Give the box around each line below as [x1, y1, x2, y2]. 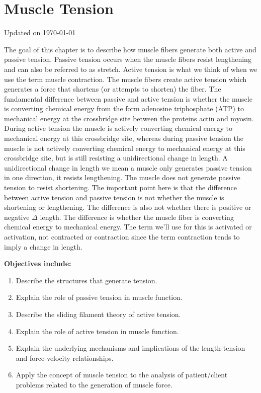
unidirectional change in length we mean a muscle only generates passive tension [4, 162, 252, 173]
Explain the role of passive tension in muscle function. [16, 292, 183, 302]
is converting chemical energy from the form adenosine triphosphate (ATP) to [4, 103, 244, 114]
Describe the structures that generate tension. [16, 275, 157, 285]
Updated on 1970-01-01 [4, 27, 76, 38]
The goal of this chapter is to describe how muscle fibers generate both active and [4, 44, 256, 54]
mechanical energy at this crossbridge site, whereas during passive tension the [4, 133, 243, 143]
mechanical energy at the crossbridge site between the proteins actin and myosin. [4, 113, 254, 123]
